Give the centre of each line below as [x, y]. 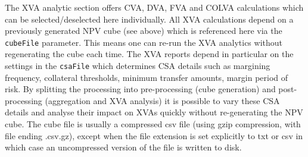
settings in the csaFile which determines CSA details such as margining [138, 66]
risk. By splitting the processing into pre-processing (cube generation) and [140, 89]
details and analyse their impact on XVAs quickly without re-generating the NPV [154, 112]
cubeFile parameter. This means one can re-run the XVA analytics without [144, 42]
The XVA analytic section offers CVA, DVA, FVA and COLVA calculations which [154, 7]
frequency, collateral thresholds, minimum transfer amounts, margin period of [147, 77]
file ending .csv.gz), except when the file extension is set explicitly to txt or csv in [154, 135]
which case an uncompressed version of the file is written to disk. [123, 147]
